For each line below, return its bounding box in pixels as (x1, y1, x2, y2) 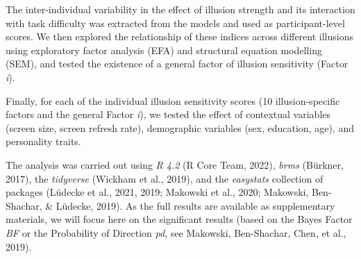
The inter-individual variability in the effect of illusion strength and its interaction (6, 2, 355, 16)
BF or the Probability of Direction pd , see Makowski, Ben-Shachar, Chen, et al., (6, 225, 346, 240)
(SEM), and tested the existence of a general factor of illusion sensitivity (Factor (6, 56, 349, 71)
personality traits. (6, 134, 81, 149)
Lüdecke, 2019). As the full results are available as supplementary (56, 198, 335, 212)
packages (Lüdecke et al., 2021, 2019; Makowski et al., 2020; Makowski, (6, 185, 309, 199)
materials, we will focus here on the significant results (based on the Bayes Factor (6, 212, 353, 226)
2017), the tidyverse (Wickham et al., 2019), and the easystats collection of (6, 171, 324, 185)
